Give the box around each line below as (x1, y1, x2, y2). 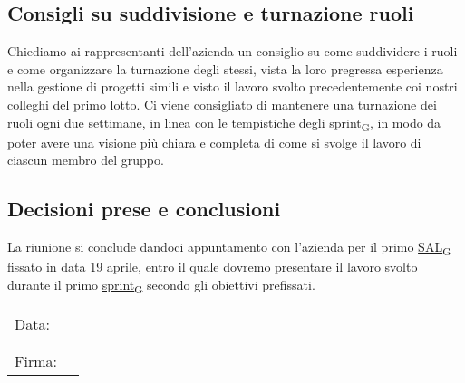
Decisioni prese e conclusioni (7, 195, 281, 223)
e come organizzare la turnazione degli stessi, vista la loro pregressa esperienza (7, 59, 443, 78)
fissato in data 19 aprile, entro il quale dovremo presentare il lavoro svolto (7, 257, 418, 276)
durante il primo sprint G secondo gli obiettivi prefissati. (7, 274, 315, 296)
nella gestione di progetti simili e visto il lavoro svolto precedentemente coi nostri (7, 77, 458, 96)
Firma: (15, 349, 57, 371)
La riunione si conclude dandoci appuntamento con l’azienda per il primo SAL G (7, 237, 451, 258)
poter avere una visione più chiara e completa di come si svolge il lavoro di (7, 132, 421, 151)
